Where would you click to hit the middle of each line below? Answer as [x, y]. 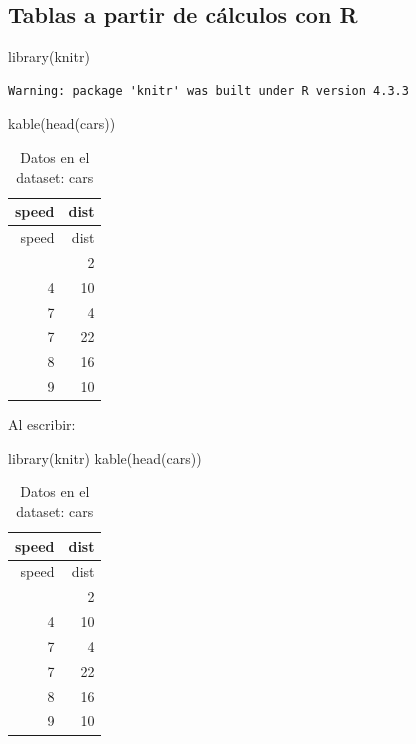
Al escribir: [42, 424]
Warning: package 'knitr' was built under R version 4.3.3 [208, 90]
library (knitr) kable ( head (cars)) [105, 457]
